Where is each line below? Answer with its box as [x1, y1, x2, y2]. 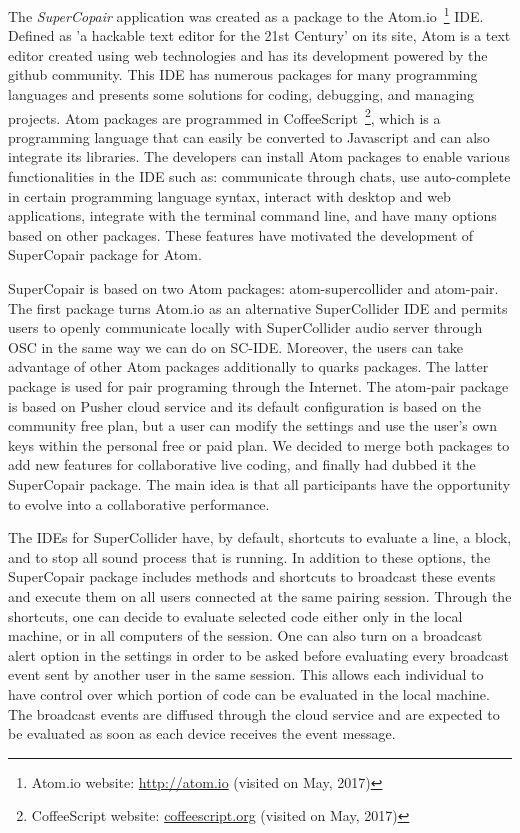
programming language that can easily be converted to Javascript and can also [8, 126, 490, 147]
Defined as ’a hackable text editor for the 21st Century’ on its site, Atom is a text [8, 25, 511, 46]
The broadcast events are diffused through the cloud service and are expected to [8, 703, 500, 724]
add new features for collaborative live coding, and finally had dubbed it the [8, 454, 476, 475]
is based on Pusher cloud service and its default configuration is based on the [8, 395, 481, 416]
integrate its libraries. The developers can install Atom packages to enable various [8, 146, 510, 167]
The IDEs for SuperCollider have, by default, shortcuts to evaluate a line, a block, [8, 527, 512, 548]
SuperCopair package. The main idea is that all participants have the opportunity [8, 473, 511, 494]
